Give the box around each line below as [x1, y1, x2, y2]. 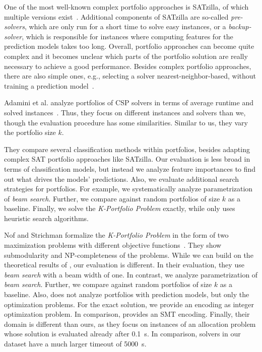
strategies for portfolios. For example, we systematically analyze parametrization [4, 183, 253, 194]
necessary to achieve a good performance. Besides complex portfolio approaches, [4, 60, 251, 71]
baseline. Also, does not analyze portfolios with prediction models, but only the [4, 289, 249, 300]
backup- [228, 21, 251, 32]
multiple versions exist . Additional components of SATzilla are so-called [4, 11, 229, 22]
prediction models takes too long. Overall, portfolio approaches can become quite [4, 41, 254, 51]
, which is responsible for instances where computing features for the [22, 31, 233, 41]
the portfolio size [4, 127, 56, 137]
